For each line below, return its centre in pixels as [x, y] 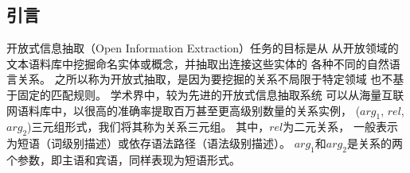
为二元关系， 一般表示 [340, 127]
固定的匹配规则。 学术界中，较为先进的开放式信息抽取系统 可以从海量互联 [211, 94]
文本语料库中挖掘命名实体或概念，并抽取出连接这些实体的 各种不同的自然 [198, 63]
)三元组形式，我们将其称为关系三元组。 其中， [148, 127]
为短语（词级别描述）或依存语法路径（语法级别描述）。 [148, 143]
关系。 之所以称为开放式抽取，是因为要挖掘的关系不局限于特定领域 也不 [205, 79]
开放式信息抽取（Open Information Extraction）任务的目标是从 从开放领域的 [203, 48]
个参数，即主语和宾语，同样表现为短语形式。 [123, 159]
